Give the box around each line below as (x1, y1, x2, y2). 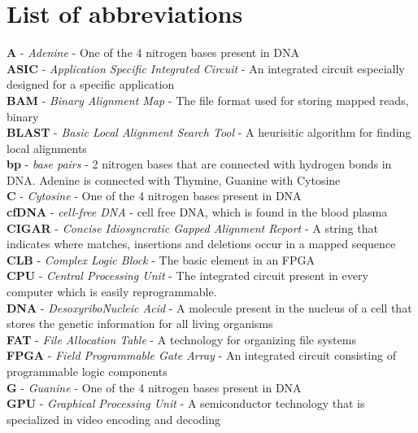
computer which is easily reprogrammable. (7, 283, 217, 300)
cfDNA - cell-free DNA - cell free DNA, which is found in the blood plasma (7, 203, 388, 221)
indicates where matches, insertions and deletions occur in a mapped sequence (7, 235, 396, 252)
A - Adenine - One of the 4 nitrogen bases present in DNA (7, 44, 299, 61)
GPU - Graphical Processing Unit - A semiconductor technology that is (7, 395, 365, 412)
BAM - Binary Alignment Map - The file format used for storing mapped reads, (7, 91, 409, 108)
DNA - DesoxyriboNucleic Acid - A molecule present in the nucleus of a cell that (7, 299, 412, 316)
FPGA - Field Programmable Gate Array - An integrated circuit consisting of (7, 347, 396, 364)
